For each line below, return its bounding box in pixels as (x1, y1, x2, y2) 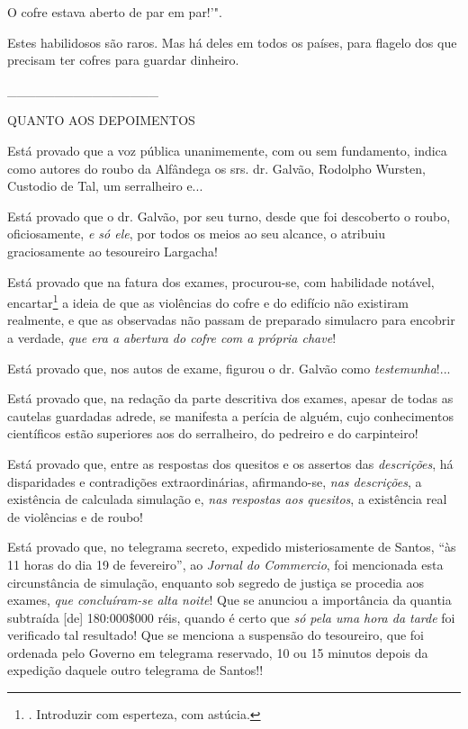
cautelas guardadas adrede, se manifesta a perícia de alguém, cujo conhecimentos (7, 406, 454, 425)
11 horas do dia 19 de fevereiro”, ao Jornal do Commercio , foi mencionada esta (7, 554, 444, 573)
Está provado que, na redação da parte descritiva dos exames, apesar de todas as (7, 389, 454, 408)
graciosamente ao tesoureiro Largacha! (7, 241, 218, 260)
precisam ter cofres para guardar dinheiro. (7, 50, 239, 69)
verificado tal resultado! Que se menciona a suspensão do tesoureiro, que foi (7, 625, 424, 644)
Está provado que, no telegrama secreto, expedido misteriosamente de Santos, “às (7, 537, 456, 556)
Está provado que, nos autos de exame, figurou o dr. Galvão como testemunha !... (7, 358, 451, 377)
